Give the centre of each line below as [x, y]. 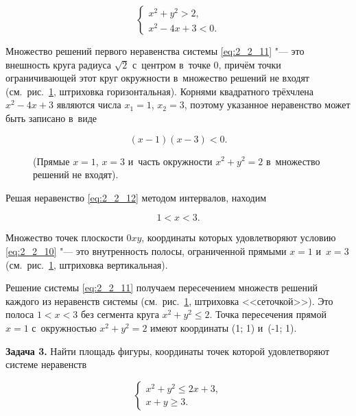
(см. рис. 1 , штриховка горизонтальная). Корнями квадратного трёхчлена [160, 91]
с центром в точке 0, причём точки [207, 64]
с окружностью [64, 327]
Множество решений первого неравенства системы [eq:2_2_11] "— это [155, 51]
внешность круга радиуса [58, 64]
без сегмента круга [120, 314]
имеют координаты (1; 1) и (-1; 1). [224, 327]
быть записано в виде [51, 118]
